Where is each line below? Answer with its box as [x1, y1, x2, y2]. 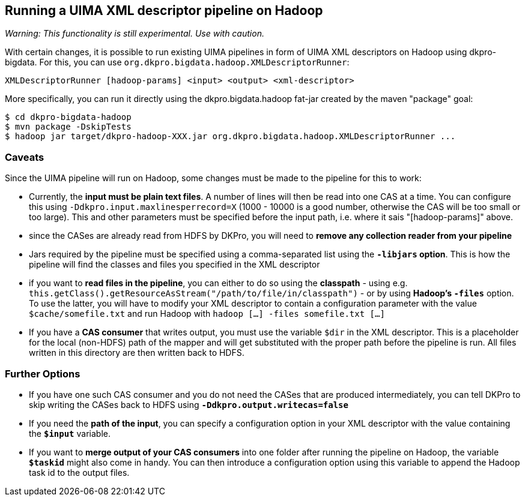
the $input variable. [29, 428, 111, 439]
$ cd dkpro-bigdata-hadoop [5, 112, 132, 122]
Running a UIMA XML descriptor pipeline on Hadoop [5, 3, 323, 18]
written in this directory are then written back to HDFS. [29, 347, 244, 358]
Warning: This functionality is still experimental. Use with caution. [5, 28, 264, 39]
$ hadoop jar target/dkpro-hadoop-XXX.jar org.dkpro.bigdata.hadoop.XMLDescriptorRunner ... [5, 131, 456, 142]
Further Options [5, 367, 80, 380]
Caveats [5, 151, 44, 163]
